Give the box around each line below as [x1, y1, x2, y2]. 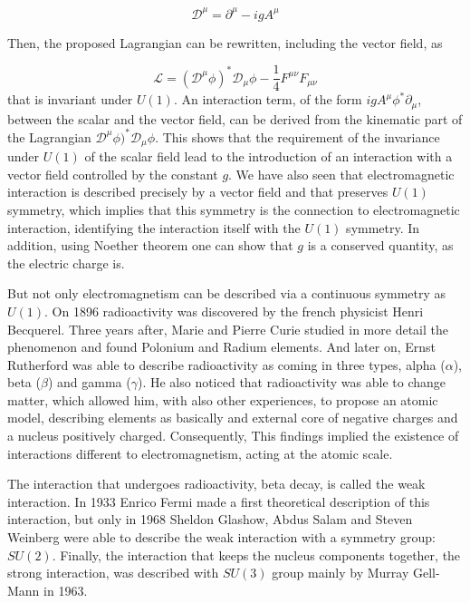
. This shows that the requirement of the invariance [155, 127, 440, 146]
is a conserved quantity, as [307, 236, 454, 255]
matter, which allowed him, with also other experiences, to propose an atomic [7, 390, 438, 409]
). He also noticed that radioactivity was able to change [137, 373, 446, 392]
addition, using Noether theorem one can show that [7, 236, 293, 255]
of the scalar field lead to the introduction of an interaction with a [84, 147, 453, 166]
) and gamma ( [47, 373, 131, 392]
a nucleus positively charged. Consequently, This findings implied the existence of [7, 426, 459, 445]
